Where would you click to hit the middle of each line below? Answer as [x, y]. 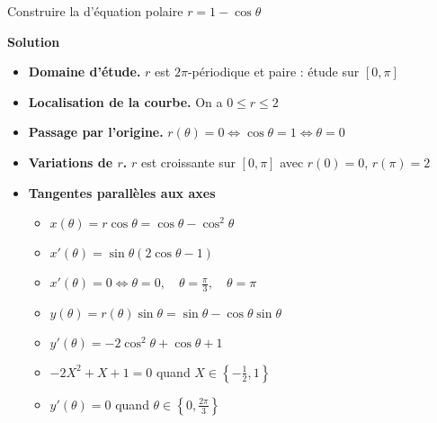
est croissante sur [188, 162]
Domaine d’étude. [85, 72]
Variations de [71, 162]
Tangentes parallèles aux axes [122, 192]
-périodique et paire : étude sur [273, 72]
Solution [34, 41]
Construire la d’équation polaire [95, 11]
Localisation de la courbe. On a [125, 101]
